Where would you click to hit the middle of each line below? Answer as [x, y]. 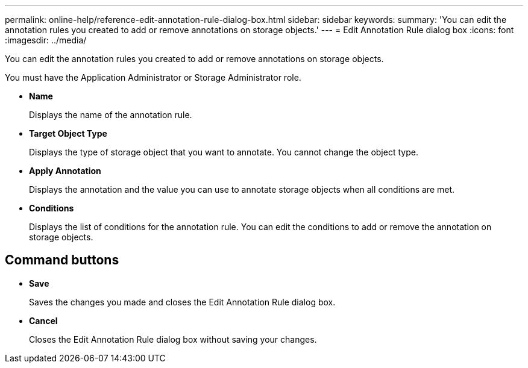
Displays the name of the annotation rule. [111, 115]
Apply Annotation [65, 171]
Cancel [43, 320]
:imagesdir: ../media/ [46, 40]
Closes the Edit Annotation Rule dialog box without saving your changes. [173, 339]
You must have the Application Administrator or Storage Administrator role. [153, 77]
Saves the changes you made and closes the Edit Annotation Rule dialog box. [182, 302]
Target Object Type [68, 133]
